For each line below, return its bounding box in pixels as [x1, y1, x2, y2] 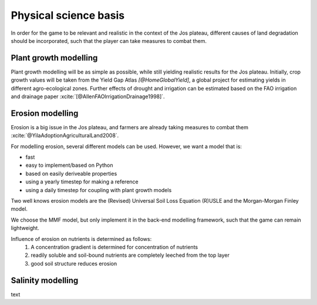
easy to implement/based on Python [25, 162, 114, 169]
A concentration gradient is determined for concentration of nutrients [31, 244, 198, 250]
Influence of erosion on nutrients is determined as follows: [11, 235, 152, 242]
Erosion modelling [11, 108, 79, 118]
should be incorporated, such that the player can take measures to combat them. [11, 37, 207, 44]
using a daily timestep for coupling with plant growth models [25, 186, 172, 193]
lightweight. [11, 224, 39, 232]
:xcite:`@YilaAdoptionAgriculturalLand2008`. [11, 132, 119, 139]
